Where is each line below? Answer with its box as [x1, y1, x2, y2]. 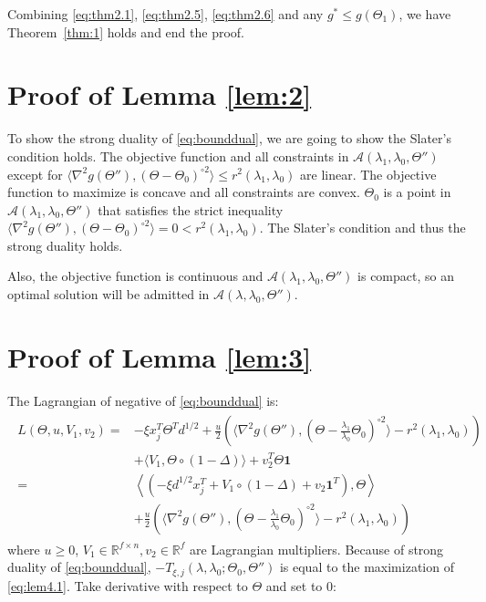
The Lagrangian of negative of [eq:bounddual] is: [7, 390, 279, 410]
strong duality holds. [7, 235, 123, 254]
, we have [398, 5, 451, 23]
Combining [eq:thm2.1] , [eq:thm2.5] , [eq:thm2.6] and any [7, 5, 324, 23]
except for [7, 164, 63, 183]
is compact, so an [357, 266, 454, 285]
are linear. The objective [300, 164, 437, 183]
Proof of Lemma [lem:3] [7, 337, 312, 375]
